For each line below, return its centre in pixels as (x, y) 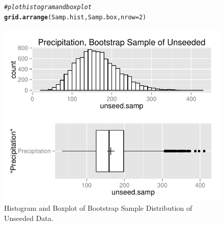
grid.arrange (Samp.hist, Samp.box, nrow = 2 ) (75, 17)
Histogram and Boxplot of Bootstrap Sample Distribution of (98, 208)
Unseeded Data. (29, 218)
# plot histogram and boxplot (48, 7)
